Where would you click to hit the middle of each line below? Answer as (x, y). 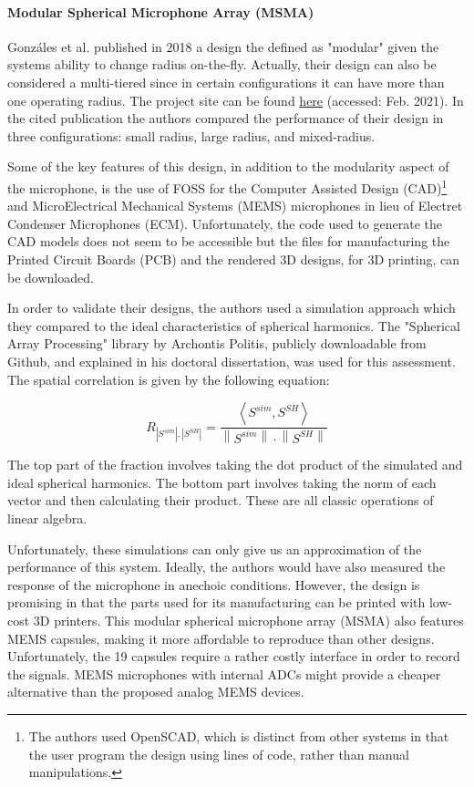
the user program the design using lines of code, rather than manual (219, 754)
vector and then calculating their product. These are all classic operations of (221, 500)
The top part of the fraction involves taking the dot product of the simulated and (235, 465)
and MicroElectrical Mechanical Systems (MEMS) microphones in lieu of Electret (235, 206)
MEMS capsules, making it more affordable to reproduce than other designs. (221, 638)
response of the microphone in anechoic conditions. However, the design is (214, 584)
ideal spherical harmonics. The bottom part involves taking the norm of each (222, 482)
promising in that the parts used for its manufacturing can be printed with (216, 602)
